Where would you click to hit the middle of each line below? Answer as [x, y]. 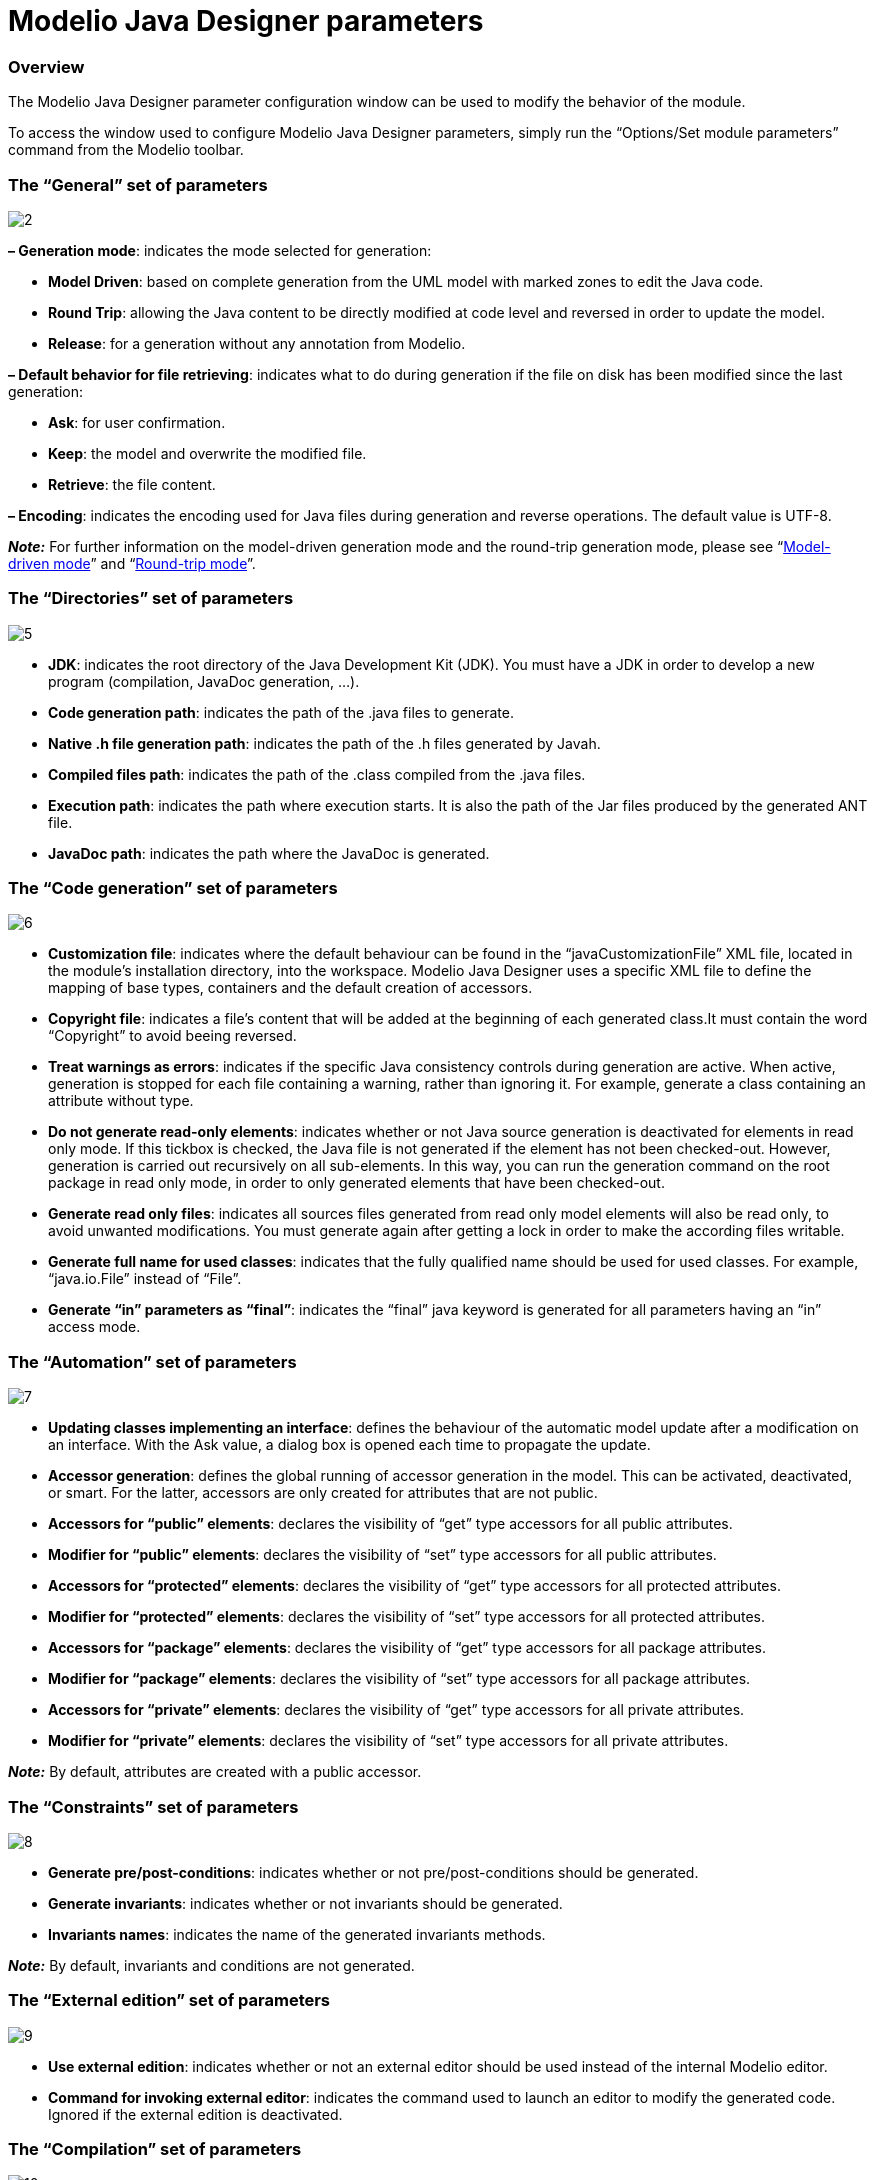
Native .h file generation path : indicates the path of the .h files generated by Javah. [324, 743]
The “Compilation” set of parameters [155, 2149]
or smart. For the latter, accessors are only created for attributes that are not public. [323, 1493]
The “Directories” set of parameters [151, 598]
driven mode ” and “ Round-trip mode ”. [132, 563]
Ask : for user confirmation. [137, 422]
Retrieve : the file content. [132, 484]
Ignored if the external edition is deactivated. [195, 2114]
